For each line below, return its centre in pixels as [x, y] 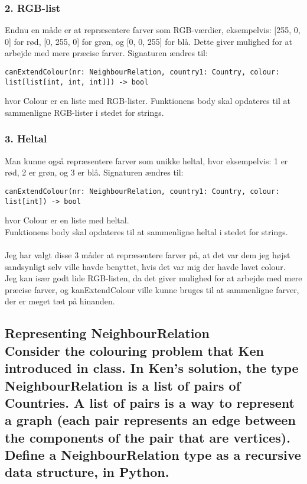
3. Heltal [26, 139]
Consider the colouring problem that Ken [134, 350]
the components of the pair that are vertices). [148, 437]
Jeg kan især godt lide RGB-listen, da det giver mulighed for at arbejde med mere [153, 278]
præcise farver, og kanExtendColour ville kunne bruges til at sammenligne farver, [152, 289]
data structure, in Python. [87, 472]
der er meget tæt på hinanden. [60, 301]
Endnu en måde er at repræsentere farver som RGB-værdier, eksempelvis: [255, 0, [153, 30]
